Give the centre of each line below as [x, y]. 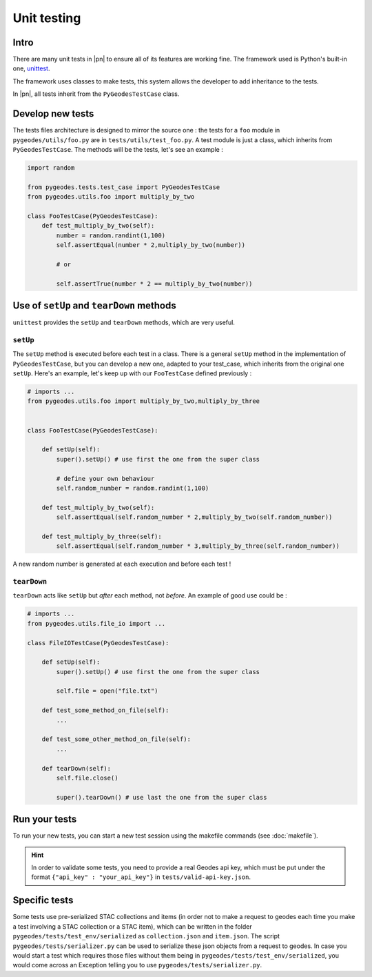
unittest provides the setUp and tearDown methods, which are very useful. [124, 323]
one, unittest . [31, 68]
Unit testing [47, 18]
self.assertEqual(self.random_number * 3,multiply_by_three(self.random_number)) [198, 546]
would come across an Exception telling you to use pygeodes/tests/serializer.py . [137, 965]
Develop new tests [53, 114]
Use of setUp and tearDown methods [94, 306]
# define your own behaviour [105, 478]
